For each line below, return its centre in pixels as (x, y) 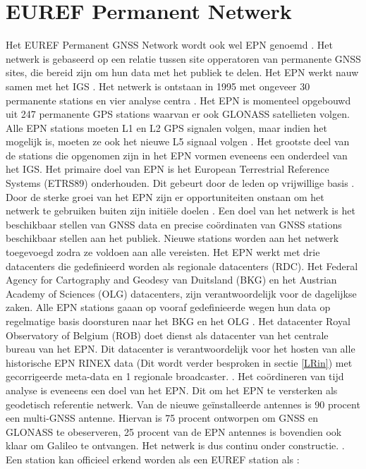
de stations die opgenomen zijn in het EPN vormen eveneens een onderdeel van (177, 155)
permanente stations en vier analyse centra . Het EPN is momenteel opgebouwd (178, 100)
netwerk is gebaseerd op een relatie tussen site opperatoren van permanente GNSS (183, 58)
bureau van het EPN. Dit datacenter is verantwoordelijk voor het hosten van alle (181, 349)
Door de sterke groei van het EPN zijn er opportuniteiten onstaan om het (165, 196)
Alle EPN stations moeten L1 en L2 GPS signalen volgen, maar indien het (166, 127)
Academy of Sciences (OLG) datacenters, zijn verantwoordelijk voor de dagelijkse (181, 293)
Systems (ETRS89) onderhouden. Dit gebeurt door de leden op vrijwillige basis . (180, 183)
